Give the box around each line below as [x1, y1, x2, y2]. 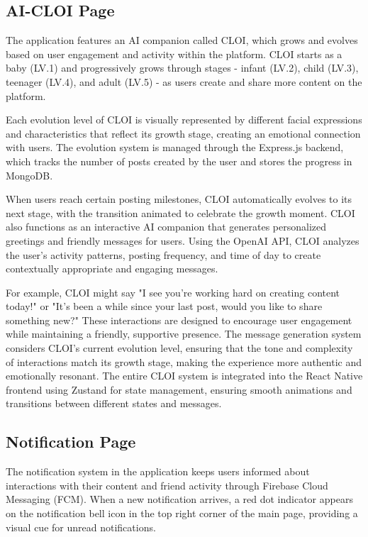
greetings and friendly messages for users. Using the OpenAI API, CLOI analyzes [6, 233, 359, 248]
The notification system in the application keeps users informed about [6, 464, 310, 479]
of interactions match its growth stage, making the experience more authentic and [6, 354, 362, 369]
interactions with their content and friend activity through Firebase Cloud [6, 477, 328, 492]
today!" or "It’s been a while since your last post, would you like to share [6, 299, 323, 314]
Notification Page [6, 431, 136, 453]
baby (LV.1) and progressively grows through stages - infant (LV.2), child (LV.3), [6, 60, 359, 75]
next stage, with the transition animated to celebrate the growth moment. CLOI [6, 205, 355, 220]
